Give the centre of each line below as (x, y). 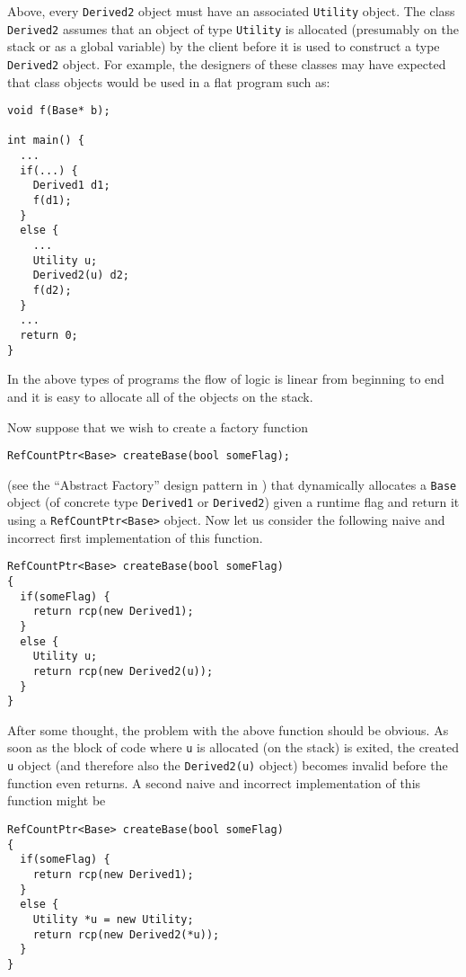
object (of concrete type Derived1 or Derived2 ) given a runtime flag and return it (233, 502)
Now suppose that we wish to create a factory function (158, 426)
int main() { (46, 141)
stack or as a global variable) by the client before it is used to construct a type (224, 46)
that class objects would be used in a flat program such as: (169, 81)
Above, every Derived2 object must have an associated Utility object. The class (231, 11)
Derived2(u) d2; (81, 275)
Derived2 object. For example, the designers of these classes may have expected (227, 63)
